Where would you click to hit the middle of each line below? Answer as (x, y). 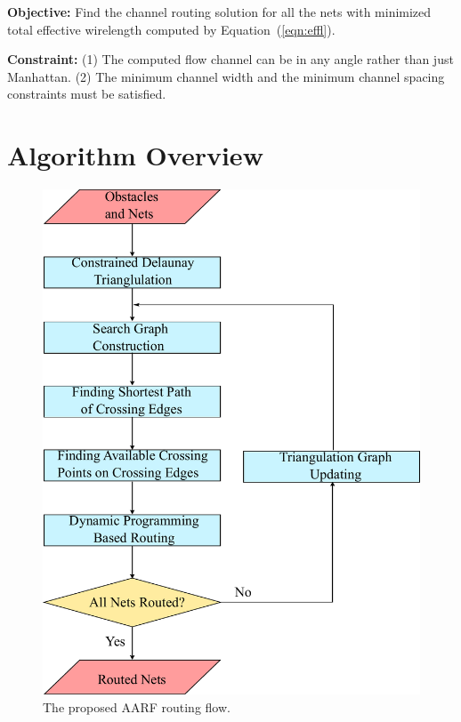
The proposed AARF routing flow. (137, 706)
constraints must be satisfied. (87, 94)
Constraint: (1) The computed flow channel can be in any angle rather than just (230, 59)
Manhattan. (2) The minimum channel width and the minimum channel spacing (226, 76)
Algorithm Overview (135, 155)
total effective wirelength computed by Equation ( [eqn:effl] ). (171, 29)
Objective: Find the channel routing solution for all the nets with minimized (219, 12)
